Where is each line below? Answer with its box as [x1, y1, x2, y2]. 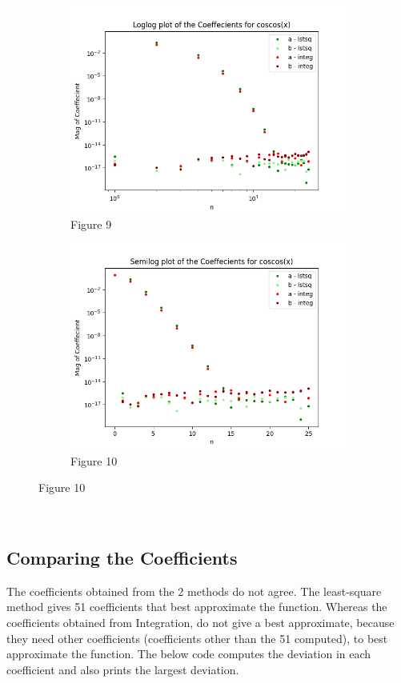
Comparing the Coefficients [6, 545, 238, 569]
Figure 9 [70, 215, 112, 232]
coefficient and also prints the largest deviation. [6, 661, 239, 677]
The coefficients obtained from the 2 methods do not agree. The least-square [6, 582, 382, 599]
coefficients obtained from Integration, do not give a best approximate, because [6, 613, 395, 630]
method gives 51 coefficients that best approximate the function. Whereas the [6, 598, 387, 615]
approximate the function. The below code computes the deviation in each [6, 645, 371, 662]
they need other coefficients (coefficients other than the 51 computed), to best [6, 629, 388, 646]
